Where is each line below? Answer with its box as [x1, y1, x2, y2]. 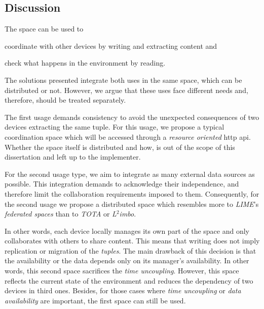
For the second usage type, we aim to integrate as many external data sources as [5, 168, 255, 179]
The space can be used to [5, 23, 84, 34]
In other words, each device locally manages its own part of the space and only [5, 225, 249, 236]
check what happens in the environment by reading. [5, 57, 166, 68]
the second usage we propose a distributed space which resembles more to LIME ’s [5, 198, 259, 209]
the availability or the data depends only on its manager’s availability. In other [5, 255, 249, 266]
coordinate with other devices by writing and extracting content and [5, 40, 217, 51]
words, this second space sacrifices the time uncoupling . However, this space [5, 265, 239, 276]
